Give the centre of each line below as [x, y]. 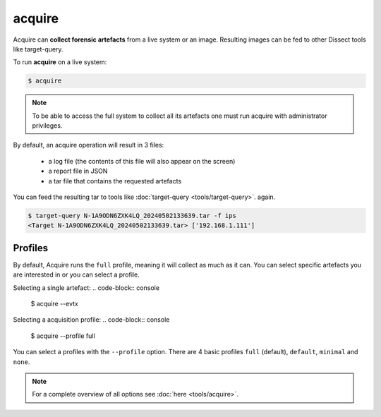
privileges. [47, 126]
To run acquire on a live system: [60, 62]
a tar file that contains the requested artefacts [115, 181]
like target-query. [38, 49]
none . [22, 362]
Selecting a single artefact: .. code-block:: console [86, 288]
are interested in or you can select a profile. [77, 274]
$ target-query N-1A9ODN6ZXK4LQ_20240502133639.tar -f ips [132, 216]
